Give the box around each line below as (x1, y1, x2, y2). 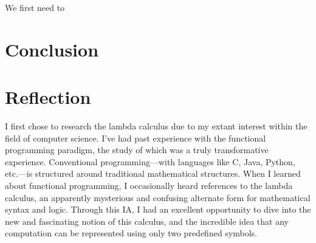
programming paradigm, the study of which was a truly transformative (5, 143, 269, 156)
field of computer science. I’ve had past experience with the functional (5, 131, 266, 144)
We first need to (5, 1, 65, 13)
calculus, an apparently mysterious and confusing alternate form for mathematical (5, 191, 311, 204)
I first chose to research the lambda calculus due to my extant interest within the (5, 120, 307, 132)
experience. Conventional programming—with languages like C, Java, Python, (5, 155, 295, 168)
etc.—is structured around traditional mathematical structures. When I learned (5, 167, 301, 180)
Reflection (5, 84, 91, 109)
